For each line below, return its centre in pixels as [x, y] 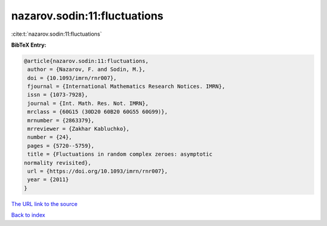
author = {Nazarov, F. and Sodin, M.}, [86, 69]
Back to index [28, 215]
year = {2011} [48, 180]
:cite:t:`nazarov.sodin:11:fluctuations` [57, 34]
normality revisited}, [58, 163]
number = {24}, [50, 137]
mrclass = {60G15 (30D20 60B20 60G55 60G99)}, [97, 112]
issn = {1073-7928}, [58, 95]
